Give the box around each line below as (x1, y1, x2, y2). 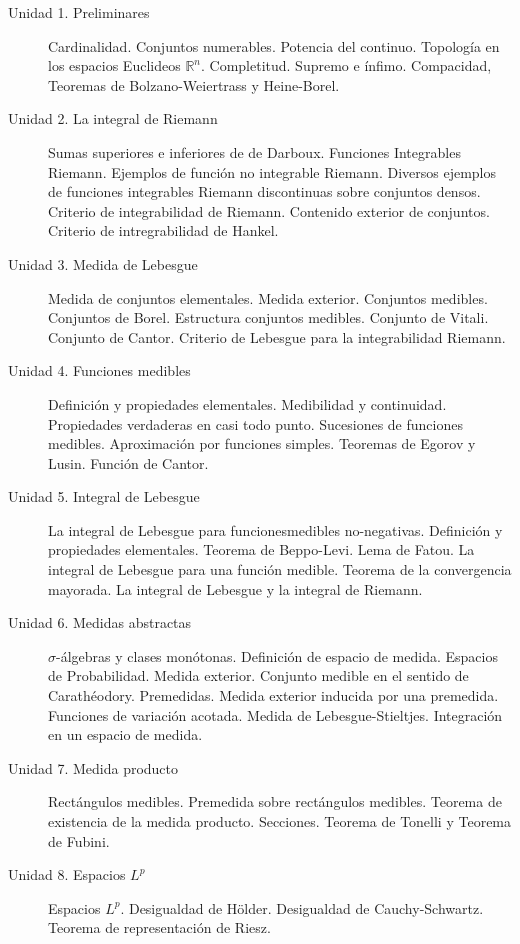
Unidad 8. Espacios (8, 864, 126, 885)
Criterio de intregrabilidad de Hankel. (48, 220, 279, 241)
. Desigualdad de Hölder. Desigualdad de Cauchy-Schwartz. (120, 897, 484, 918)
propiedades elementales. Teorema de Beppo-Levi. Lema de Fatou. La (48, 539, 475, 560)
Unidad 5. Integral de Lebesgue (8, 486, 200, 507)
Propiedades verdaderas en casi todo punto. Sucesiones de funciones (48, 413, 463, 434)
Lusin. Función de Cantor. (48, 452, 209, 473)
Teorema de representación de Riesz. (48, 917, 271, 938)
